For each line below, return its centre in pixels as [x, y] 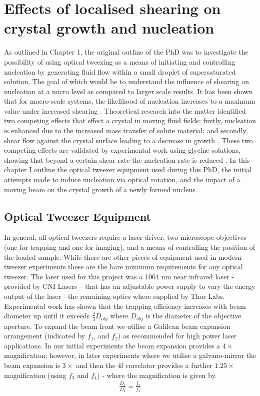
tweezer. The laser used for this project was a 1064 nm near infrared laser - [119, 276]
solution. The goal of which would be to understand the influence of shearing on [126, 81]
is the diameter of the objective [193, 316]
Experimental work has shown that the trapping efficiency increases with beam [125, 306]
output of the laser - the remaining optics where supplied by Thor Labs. [114, 296]
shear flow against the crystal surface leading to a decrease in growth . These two [128, 140]
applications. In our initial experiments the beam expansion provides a [112, 345]
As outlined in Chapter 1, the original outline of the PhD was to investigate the [126, 52]
